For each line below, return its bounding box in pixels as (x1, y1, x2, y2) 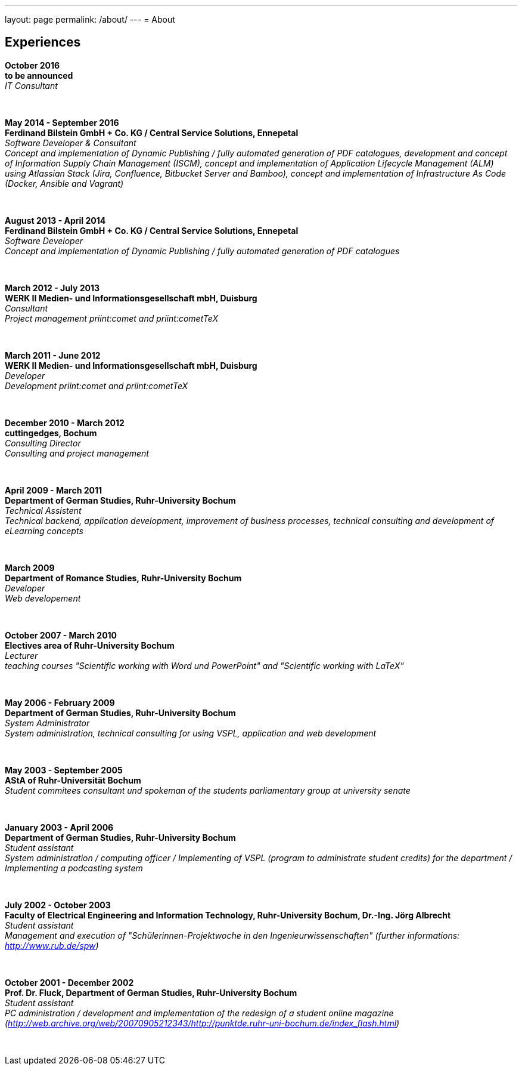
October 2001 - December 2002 (5, 977, 134, 988)
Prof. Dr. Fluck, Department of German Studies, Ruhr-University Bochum (5, 987, 297, 998)
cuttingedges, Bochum (5, 427, 97, 438)
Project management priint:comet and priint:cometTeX (5, 313, 218, 323)
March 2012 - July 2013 (5, 282, 100, 293)
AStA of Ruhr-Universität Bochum (5, 775, 141, 785)
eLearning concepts (5, 525, 83, 536)
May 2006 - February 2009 (5, 697, 115, 708)
